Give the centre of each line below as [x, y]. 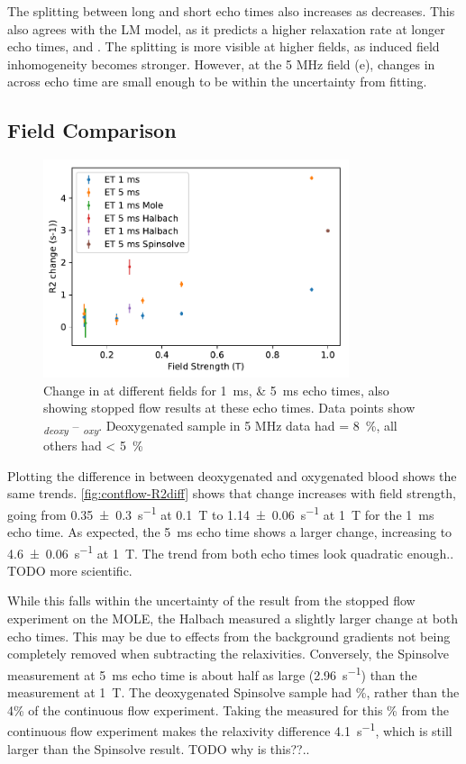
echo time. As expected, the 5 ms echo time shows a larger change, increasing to [230, 532]
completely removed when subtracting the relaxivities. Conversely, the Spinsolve [228, 654]
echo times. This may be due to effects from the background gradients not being [229, 636]
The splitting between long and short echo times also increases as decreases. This [231, 11]
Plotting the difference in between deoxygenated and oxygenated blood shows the [232, 475]
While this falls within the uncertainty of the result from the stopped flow [211, 600]
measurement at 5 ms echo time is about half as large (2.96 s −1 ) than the [212, 673]
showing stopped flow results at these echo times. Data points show [229, 408]
